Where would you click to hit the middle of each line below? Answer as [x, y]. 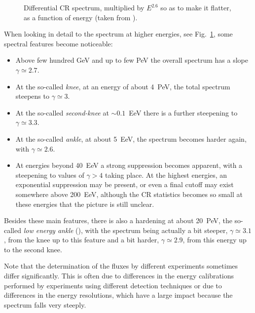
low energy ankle [48, 230]
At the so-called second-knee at [62, 112]
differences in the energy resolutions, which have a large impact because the [118, 295]
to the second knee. [33, 249]
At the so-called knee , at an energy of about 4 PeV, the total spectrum [123, 86]
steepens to [32, 96]
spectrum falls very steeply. [45, 304]
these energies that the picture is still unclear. [85, 204]
